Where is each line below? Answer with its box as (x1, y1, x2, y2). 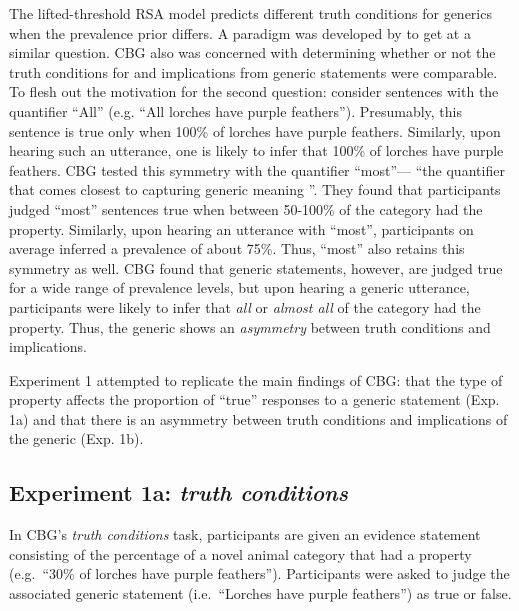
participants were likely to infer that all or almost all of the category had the (9, 296, 481, 317)
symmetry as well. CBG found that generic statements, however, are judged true (9, 257, 503, 278)
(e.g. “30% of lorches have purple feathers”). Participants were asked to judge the (9, 563, 510, 584)
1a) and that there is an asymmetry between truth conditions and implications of (9, 408, 508, 429)
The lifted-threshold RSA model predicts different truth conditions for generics (9, 3, 492, 23)
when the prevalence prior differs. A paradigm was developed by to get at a (9, 22, 471, 43)
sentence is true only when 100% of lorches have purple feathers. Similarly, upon (9, 120, 501, 141)
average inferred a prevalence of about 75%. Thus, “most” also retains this (9, 238, 465, 259)
